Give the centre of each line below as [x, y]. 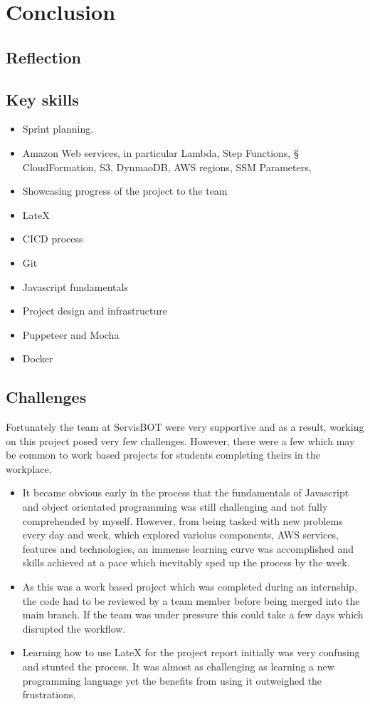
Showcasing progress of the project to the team [125, 191]
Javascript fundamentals [75, 286]
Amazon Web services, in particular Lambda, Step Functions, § [160, 152]
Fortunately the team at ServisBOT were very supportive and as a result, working [185, 427]
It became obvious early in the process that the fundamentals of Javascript [186, 493]
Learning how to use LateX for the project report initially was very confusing [191, 652]
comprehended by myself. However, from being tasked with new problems [183, 520]
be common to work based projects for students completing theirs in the [163, 455]
